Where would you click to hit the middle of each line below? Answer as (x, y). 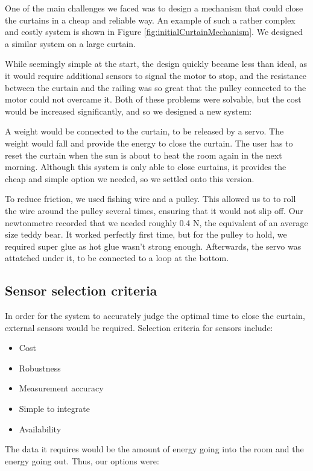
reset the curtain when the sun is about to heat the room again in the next (144, 155)
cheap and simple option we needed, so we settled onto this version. (130, 178)
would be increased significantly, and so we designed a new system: (128, 111)
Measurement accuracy (61, 388)
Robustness (40, 368)
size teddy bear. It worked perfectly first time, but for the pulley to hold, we (146, 234)
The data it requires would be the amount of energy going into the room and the (154, 449)
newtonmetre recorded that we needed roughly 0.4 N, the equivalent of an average (156, 222)
